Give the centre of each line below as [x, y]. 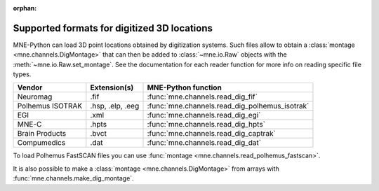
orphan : [25, 8]
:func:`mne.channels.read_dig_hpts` [206, 125]
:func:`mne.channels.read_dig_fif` [202, 97]
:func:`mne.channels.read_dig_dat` [204, 143]
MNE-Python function [185, 87]
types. [22, 74]
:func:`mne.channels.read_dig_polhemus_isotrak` [228, 106]
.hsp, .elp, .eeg [115, 106]
